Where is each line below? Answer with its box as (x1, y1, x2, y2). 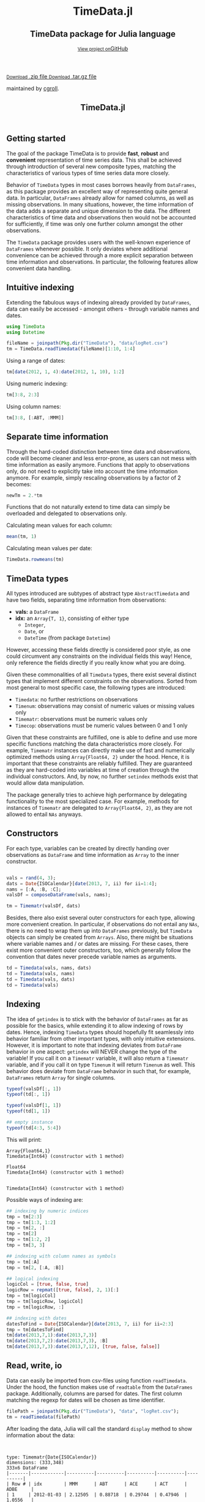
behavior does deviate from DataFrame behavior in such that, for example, (6, 1067, 191, 1074)
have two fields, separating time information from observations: (6, 596, 166, 603)
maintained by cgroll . (6, 85, 59, 92)
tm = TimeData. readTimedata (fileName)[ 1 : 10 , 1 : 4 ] (6, 346, 136, 352)
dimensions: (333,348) (6, 1459, 64, 1465)
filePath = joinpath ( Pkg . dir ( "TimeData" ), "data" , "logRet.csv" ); (6, 1408, 179, 1414)
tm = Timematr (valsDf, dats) (6, 903, 81, 909)
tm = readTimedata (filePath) (6, 1414, 81, 1420)
